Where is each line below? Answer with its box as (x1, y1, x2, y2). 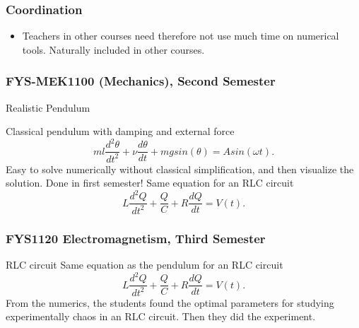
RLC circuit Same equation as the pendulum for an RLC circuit (6, 257, 283, 272)
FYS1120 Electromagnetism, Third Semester (6, 229, 266, 247)
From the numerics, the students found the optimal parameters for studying (6, 295, 334, 310)
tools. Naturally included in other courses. (22, 42, 205, 57)
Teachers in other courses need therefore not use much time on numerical (22, 28, 339, 43)
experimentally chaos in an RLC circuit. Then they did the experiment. (6, 309, 316, 324)
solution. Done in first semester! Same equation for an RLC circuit (6, 175, 294, 190)
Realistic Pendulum (6, 100, 90, 115)
